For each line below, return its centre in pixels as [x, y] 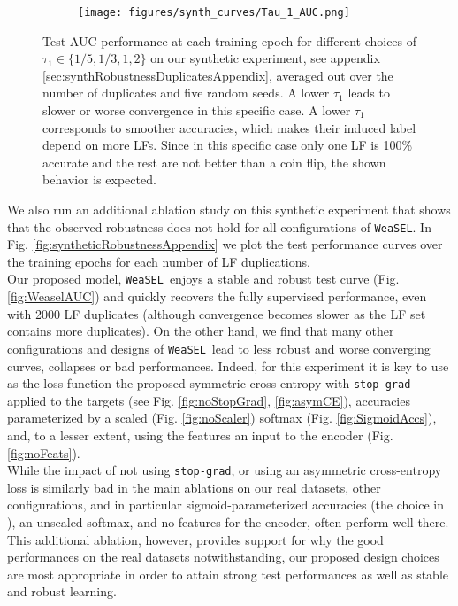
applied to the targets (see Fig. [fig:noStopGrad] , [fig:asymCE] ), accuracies [209, 400]
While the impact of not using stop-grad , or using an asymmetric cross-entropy [225, 470]
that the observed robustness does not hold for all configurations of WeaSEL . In [219, 226]
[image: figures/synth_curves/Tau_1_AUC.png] [214, 12]
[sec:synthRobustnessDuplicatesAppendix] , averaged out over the [218, 75]
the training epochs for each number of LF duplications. [159, 261]
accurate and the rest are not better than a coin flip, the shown [214, 162]
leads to [369, 93]
